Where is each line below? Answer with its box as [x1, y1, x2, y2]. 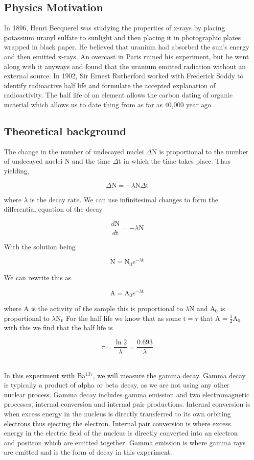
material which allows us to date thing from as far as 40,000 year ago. [4, 99, 213, 109]
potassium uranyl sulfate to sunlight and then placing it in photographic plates [4, 32, 241, 42]
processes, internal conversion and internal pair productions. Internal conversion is [4, 399, 251, 409]
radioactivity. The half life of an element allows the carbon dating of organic [4, 90, 233, 100]
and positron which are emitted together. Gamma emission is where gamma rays [4, 437, 246, 447]
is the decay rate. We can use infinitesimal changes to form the [30, 194, 218, 204]
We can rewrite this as [4, 272, 71, 282]
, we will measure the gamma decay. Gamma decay [92, 370, 246, 380]
